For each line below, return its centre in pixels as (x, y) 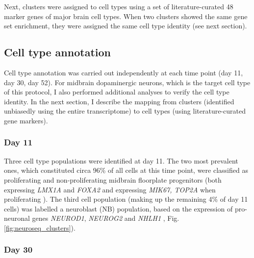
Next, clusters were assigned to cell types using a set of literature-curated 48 (119, 6)
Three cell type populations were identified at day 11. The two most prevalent (121, 160)
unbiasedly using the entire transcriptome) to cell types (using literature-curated (125, 111)
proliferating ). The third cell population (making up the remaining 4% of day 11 (126, 199)
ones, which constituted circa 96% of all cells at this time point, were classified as (126, 170)
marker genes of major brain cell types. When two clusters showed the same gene (126, 16)
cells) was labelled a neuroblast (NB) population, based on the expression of (118, 208)
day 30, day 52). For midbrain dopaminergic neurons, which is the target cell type (127, 82)
